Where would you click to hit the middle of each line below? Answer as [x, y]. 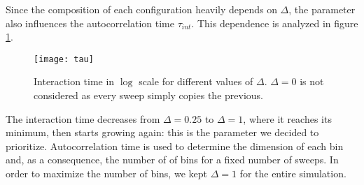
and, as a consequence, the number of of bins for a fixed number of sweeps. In [172, 160]
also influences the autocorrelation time [90, 23]
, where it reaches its [287, 118]
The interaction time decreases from [83, 118]
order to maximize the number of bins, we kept [106, 173]
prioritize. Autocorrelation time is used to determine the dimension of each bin [175, 146]
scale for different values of [196, 81]
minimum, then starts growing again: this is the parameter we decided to [162, 132]
